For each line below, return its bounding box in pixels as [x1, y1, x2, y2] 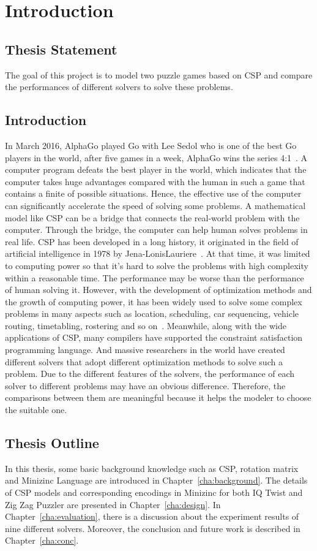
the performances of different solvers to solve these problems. [5, 80, 233, 93]
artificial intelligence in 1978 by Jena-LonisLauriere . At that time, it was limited [5, 247, 310, 260]
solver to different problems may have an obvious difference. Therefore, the [5, 379, 286, 392]
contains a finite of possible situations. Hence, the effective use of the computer [5, 187, 302, 200]
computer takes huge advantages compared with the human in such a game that [5, 175, 305, 188]
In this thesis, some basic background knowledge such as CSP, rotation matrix [5, 462, 299, 474]
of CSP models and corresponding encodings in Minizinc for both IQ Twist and [5, 486, 303, 499]
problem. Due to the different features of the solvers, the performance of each [5, 367, 295, 380]
